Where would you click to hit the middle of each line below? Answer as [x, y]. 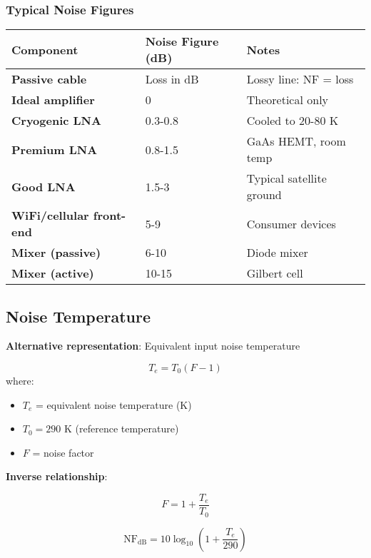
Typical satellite [286, 178]
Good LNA [44, 186]
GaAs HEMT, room [296, 141]
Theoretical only [288, 100]
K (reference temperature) [121, 428]
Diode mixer [277, 253]
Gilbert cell [275, 273]
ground [264, 195]
